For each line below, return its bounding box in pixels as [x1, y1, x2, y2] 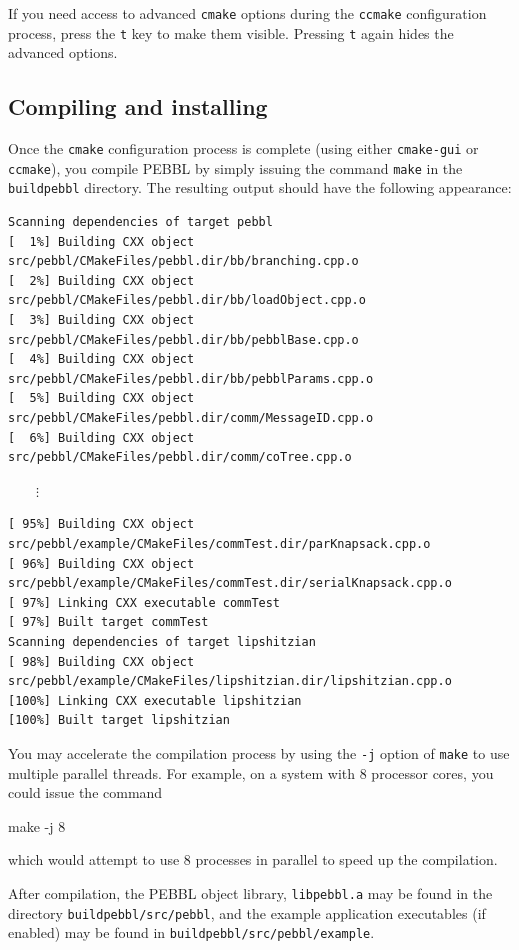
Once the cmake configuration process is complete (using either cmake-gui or [8, 138, 479, 159]
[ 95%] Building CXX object [8, 517, 195, 532]
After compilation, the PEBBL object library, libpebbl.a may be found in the [8, 882, 493, 903]
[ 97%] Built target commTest [8, 615, 209, 630]
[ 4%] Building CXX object [8, 352, 195, 367]
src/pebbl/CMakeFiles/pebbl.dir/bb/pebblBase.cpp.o [8, 332, 359, 347]
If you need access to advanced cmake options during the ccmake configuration [8, 3, 487, 23]
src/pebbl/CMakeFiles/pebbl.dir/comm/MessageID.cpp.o [8, 411, 374, 426]
